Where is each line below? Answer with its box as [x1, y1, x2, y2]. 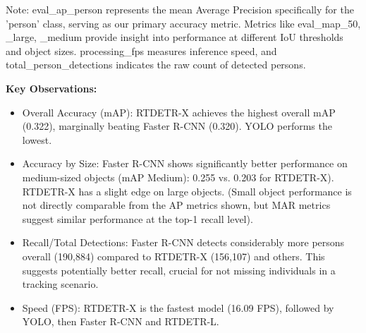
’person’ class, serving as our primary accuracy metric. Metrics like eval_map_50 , [6, 16, 361, 30]
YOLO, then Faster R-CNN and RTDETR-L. [22, 314, 219, 329]
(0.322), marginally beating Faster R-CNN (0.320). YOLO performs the [22, 119, 332, 133]
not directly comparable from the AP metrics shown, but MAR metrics [22, 198, 331, 212]
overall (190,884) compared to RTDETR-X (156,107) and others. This [22, 248, 325, 263]
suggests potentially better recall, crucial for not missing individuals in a [22, 262, 336, 277]
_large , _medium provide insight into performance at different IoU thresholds [6, 30, 343, 44]
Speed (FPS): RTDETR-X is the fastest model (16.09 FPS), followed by [22, 300, 334, 315]
